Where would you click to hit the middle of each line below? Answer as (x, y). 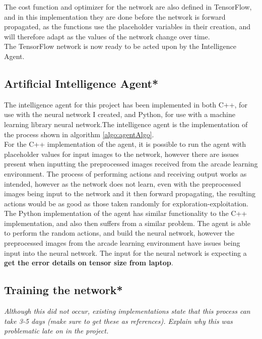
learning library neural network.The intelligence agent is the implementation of (126, 124)
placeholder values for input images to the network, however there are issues (122, 154)
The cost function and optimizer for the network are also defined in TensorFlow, (128, 7)
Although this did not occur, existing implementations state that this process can (127, 311)
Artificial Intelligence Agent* (81, 83)
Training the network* (63, 290)
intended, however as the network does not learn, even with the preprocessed (123, 183)
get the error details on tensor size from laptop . (89, 263)
